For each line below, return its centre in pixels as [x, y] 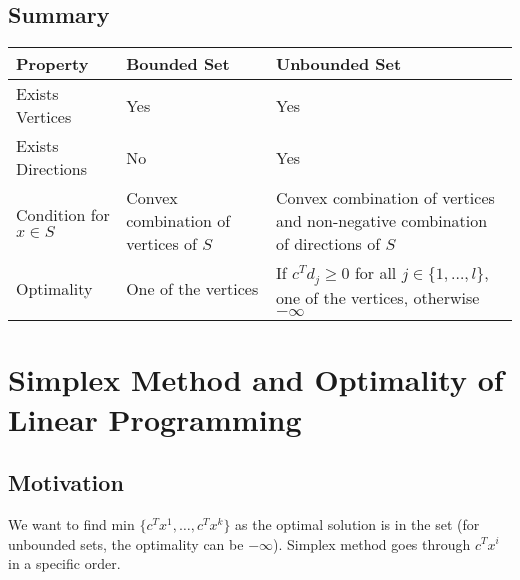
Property [52, 64]
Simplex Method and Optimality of [256, 379]
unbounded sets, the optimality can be [126, 543]
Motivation [66, 482]
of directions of [328, 244]
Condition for [63, 215]
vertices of [161, 244]
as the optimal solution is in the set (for [357, 523]
